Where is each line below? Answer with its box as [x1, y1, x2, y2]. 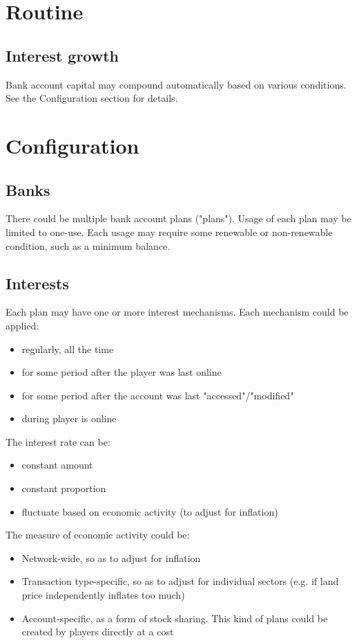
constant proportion [21, 481, 106, 496]
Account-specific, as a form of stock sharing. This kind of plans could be [21, 610, 328, 625]
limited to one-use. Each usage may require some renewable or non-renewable [6, 224, 333, 239]
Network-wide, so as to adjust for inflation [21, 550, 201, 565]
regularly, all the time [21, 341, 114, 356]
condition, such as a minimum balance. [6, 238, 171, 253]
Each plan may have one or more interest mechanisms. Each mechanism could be [6, 305, 349, 319]
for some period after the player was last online [21, 365, 222, 379]
